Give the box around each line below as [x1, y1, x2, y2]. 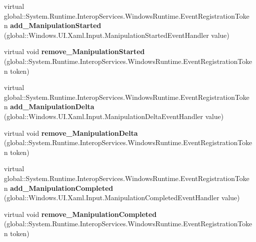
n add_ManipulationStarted [4, 20, 102, 30]
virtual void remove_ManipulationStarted [4, 46, 145, 57]
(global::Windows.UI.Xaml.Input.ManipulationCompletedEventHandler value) [4, 192, 240, 203]
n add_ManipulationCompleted [4, 182, 113, 193]
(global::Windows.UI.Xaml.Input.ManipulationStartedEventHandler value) [4, 30, 230, 40]
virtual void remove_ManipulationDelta [4, 127, 138, 138]
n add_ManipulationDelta [4, 101, 95, 112]
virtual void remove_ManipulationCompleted [4, 209, 157, 219]
